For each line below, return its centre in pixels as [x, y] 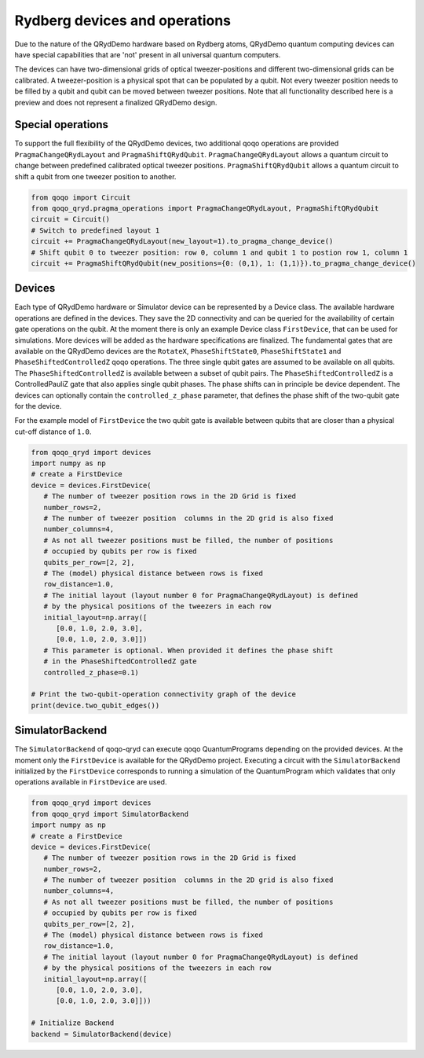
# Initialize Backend [73, 1023]
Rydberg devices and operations [123, 20]
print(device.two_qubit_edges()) [95, 705]
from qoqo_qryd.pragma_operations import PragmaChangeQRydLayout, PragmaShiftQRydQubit [205, 208]
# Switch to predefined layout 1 [95, 230]
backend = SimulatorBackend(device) [102, 1034]
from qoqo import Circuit [81, 197]
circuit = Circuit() [70, 219]
